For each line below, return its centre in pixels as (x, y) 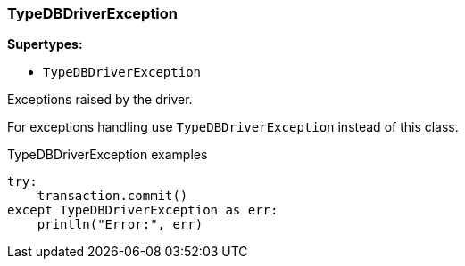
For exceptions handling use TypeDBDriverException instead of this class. (233, 127)
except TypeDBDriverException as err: (143, 210)
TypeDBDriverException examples (108, 155)
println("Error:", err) (120, 225)
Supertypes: (45, 44)
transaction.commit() (112, 196)
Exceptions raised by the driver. (100, 100)
